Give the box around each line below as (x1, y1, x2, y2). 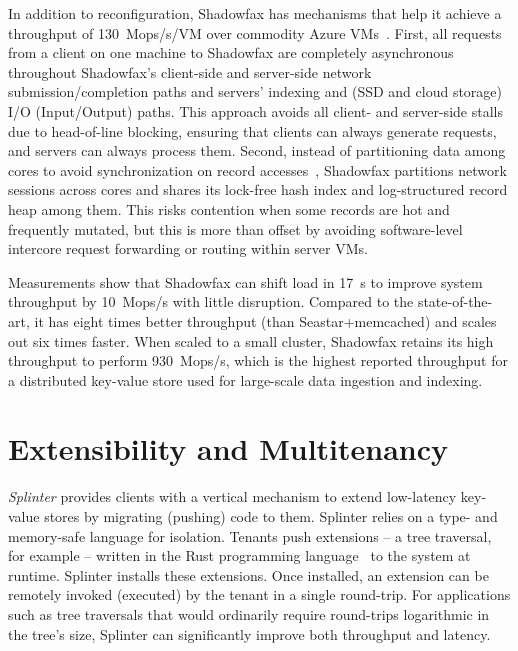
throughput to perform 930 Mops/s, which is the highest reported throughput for (8, 350, 508, 371)
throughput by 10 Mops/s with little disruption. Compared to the (8, 291, 414, 312)
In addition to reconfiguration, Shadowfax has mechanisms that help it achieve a (8, 3, 502, 23)
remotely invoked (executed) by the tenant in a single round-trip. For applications (8, 584, 511, 605)
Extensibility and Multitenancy (8, 428, 449, 469)
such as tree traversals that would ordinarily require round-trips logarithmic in (8, 603, 490, 624)
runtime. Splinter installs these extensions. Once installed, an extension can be (8, 564, 489, 585)
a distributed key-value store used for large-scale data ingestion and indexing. (8, 369, 483, 390)
